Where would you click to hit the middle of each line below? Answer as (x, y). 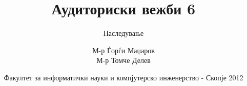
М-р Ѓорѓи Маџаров (123, 50)
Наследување (123, 33)
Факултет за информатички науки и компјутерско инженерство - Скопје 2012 (123, 77)
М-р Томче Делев (123, 60)
